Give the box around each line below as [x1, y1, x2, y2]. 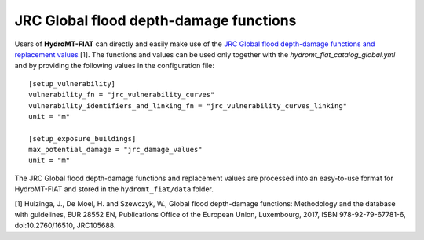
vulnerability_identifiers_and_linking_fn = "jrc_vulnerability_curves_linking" [28, 101, 348, 110]
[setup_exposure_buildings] [28, 134, 137, 143]
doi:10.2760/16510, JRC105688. [14, 220, 117, 231]
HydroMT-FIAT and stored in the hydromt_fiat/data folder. [14, 184, 214, 194]
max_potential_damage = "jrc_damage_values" [28, 145, 203, 155]
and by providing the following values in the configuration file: [14, 61, 215, 71]
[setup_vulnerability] [28, 79, 116, 88]
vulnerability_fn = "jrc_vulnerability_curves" [28, 90, 215, 100]
